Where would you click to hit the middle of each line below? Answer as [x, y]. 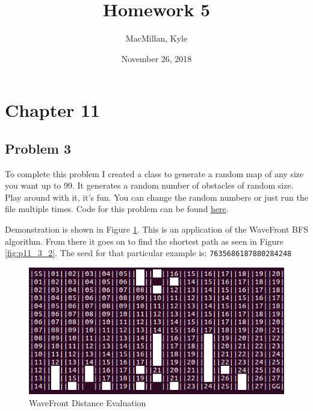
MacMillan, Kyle [156, 38]
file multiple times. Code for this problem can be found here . [117, 209]
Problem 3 [38, 148]
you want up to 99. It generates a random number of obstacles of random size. [149, 185]
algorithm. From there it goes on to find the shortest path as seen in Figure [144, 241]
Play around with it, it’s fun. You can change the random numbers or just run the [156, 197]
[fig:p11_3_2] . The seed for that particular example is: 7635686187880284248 [148, 253]
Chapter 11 [53, 110]
